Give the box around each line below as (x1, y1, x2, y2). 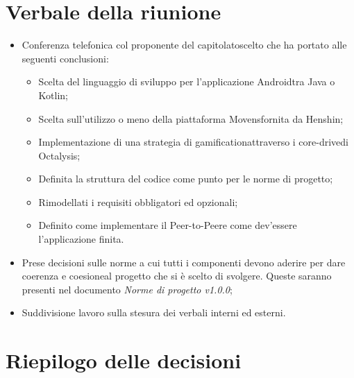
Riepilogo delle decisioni (6, 346, 242, 375)
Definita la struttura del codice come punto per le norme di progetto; (38, 171, 333, 186)
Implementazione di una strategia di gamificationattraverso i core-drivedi (38, 135, 348, 149)
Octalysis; (38, 148, 81, 162)
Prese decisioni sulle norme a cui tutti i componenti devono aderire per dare (22, 255, 346, 269)
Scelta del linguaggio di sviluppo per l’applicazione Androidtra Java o (38, 74, 335, 89)
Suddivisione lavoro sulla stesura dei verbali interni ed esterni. (22, 305, 286, 320)
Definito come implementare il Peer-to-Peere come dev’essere (38, 218, 297, 232)
